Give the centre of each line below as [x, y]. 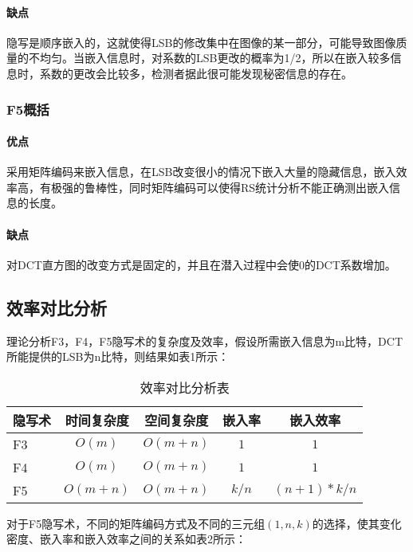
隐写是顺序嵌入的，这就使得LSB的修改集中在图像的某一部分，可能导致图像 [201, 42]
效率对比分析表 [185, 387]
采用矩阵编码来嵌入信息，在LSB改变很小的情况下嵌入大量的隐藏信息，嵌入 [201, 172]
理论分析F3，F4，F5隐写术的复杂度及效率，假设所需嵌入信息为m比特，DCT [205, 341]
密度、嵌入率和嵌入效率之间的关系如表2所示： [126, 539]
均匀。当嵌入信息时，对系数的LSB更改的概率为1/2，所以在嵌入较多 [215, 58]
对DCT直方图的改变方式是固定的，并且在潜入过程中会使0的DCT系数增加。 [201, 264]
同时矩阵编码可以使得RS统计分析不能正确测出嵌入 [259, 187]
